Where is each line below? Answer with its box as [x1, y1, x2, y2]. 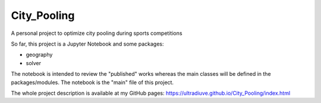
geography [26, 51, 53, 59]
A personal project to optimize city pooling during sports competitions [11, 30, 182, 37]
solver [26, 59, 42, 66]
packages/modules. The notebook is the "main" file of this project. [11, 79, 174, 86]
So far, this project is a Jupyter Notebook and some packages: [11, 40, 164, 47]
